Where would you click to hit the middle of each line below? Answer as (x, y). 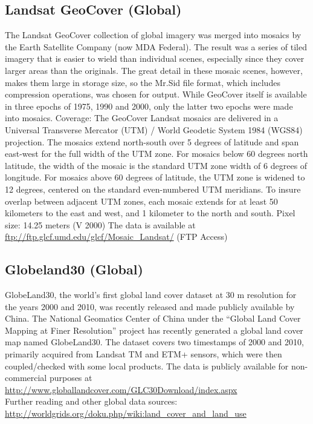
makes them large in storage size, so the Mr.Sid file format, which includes (143, 82)
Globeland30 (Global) (74, 269)
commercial (26, 378)
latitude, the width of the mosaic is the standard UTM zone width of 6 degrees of (156, 165)
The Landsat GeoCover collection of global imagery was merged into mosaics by (153, 35)
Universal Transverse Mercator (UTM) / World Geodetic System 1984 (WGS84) (154, 129)
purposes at (71, 378)
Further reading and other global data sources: (91, 401)
